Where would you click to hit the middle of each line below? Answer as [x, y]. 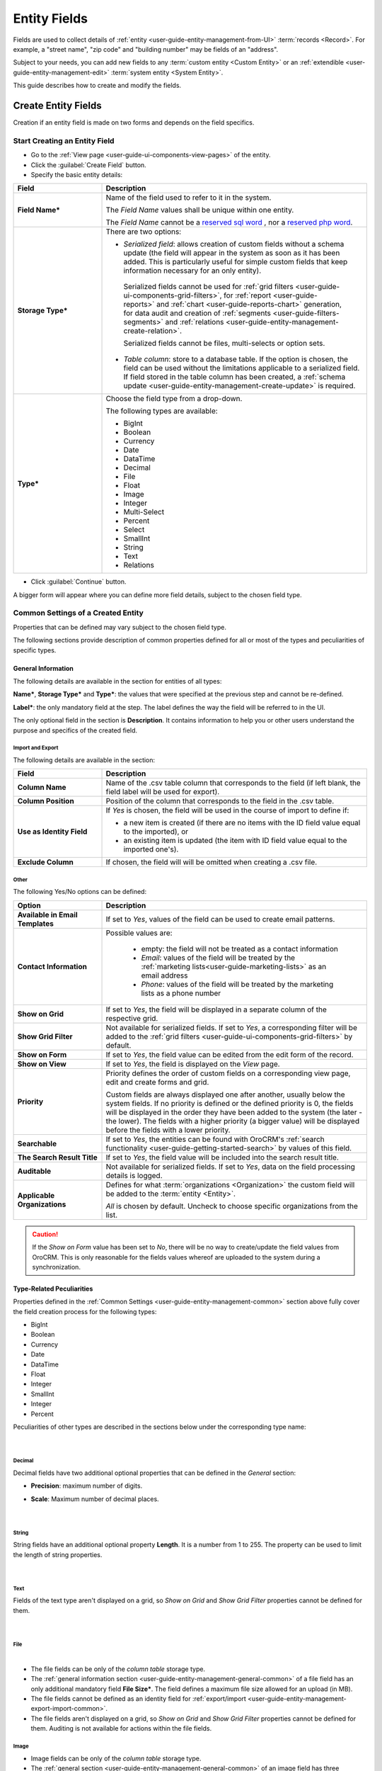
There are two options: [144, 232]
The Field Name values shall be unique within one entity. [200, 210]
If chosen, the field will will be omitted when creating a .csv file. [212, 862]
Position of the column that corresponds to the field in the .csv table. [220, 801]
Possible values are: [139, 933]
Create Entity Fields [57, 105]
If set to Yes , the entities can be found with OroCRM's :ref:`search [215, 1139]
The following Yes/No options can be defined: [80, 892]
